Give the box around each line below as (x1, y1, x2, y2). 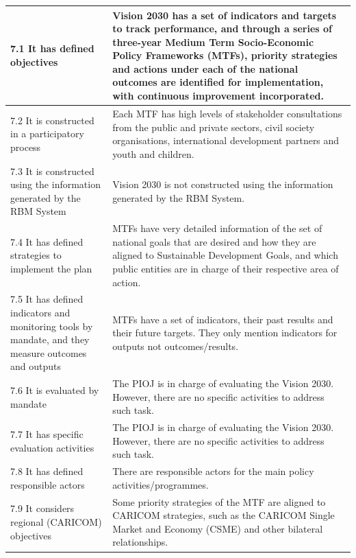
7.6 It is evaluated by (10, 382, 99, 397)
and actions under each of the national (112, 61, 298, 75)
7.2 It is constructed (10, 113, 94, 127)
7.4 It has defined (10, 234, 84, 248)
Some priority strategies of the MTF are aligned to (112, 494, 326, 509)
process (10, 139, 41, 154)
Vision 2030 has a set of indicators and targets (112, 8, 337, 22)
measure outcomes (10, 345, 87, 360)
